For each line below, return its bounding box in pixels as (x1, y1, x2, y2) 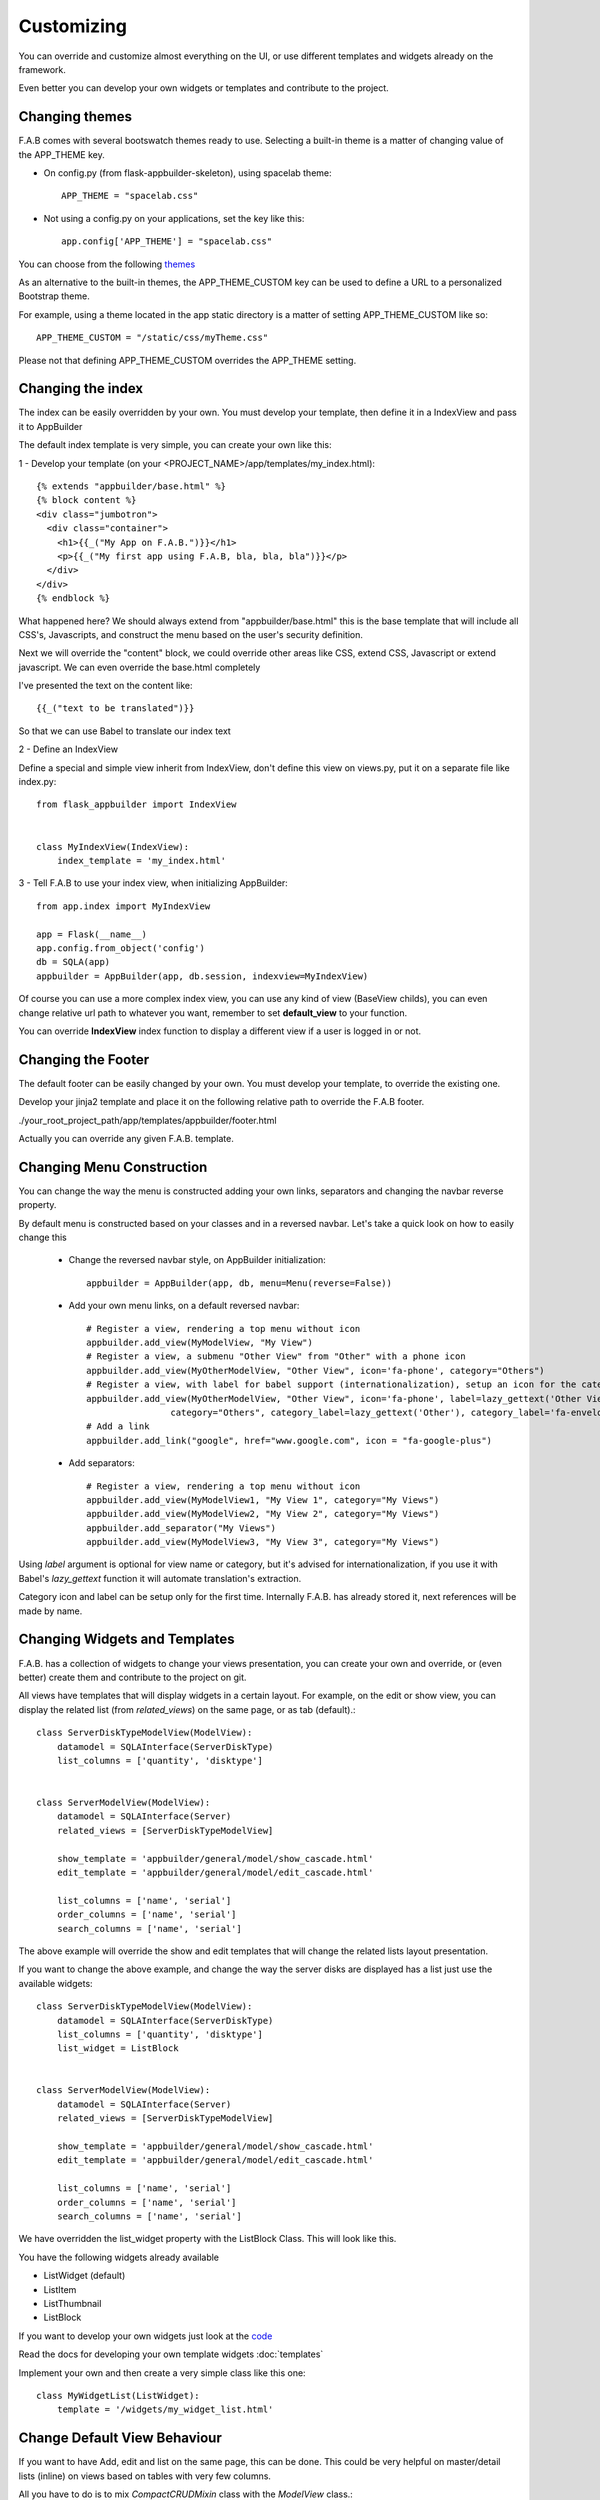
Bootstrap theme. (18, 290, 90, 302)
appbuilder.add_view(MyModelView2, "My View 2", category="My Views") (86, 1508, 440, 1520)
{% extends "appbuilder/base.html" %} (36, 481, 227, 492)
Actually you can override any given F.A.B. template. (18, 1132, 234, 1144)
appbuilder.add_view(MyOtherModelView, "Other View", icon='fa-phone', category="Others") (86, 1365, 545, 1376)
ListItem (43, 2283, 77, 2295)
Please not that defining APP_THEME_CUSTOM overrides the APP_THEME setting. (18, 354, 357, 366)
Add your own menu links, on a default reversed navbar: (68, 1300, 300, 1312)
